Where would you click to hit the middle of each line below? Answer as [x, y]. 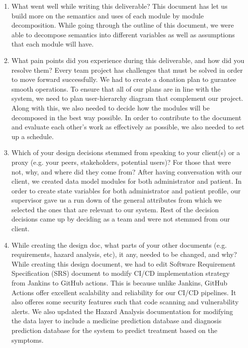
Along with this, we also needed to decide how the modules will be [110, 107]
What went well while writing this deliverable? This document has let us [119, 6]
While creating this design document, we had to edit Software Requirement [124, 263]
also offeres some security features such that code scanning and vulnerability [125, 302]
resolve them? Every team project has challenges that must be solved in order [127, 70]
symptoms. [27, 340]
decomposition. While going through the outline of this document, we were [123, 25]
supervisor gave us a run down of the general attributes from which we [116, 200]
